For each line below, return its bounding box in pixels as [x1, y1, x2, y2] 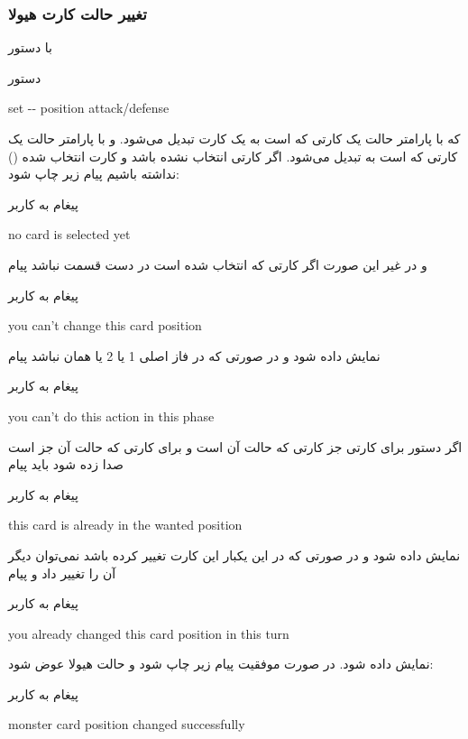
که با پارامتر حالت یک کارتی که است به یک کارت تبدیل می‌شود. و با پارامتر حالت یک [8, 129, 461, 147]
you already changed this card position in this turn [8, 624, 289, 642]
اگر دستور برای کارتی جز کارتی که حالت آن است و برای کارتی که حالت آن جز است [8, 437, 463, 456]
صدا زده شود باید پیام [8, 455, 124, 474]
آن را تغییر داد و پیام [8, 563, 116, 582]
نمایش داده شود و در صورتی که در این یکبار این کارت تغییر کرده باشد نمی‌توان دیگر [8, 545, 461, 564]
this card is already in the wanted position [8, 515, 243, 534]
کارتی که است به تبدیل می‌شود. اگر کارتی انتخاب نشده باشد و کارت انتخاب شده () [8, 146, 458, 165]
